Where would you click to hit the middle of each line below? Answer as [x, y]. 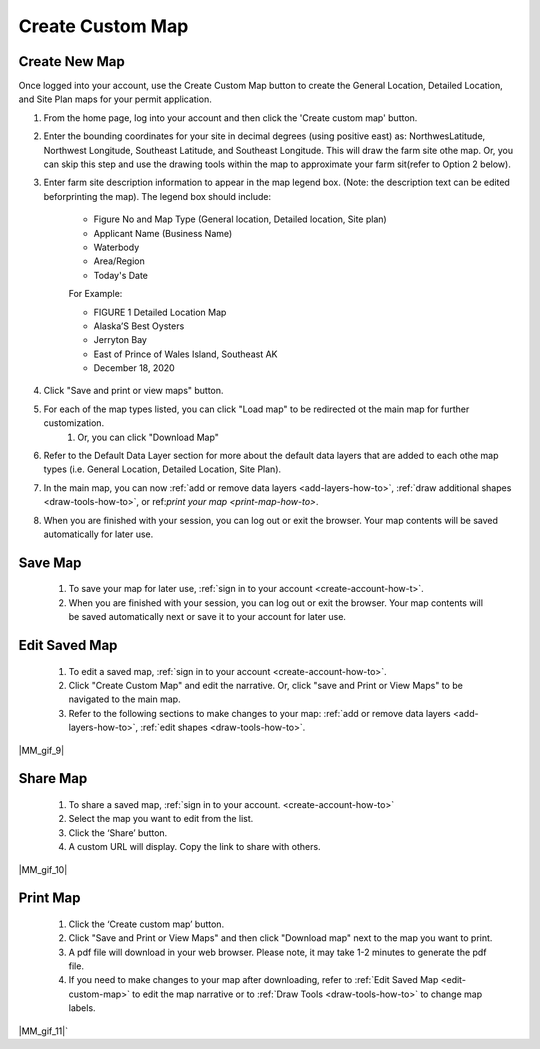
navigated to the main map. [124, 699]
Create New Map [71, 61]
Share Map [53, 778]
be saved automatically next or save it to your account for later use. [207, 617]
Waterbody [116, 247]
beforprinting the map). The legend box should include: [157, 196]
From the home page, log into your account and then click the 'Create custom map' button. [230, 117]
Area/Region [119, 261]
